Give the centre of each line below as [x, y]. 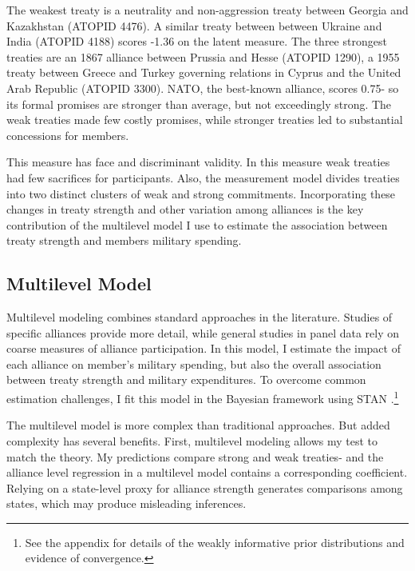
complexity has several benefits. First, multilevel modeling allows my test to [192, 440]
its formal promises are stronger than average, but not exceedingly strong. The [199, 104]
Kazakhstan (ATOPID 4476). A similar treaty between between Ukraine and [194, 25]
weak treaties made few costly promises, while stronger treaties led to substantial [205, 120]
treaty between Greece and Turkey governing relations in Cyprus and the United [204, 72]
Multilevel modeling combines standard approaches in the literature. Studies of [200, 317]
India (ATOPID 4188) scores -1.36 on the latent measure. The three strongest [197, 41]
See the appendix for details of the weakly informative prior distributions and [215, 542]
